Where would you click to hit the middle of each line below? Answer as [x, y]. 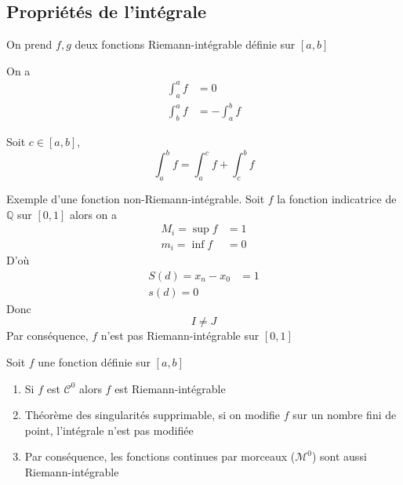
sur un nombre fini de [345, 415]
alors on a [94, 214]
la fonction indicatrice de [337, 198]
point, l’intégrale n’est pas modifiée [109, 430]
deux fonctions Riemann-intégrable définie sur [185, 44]
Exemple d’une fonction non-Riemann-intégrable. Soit [136, 198]
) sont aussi [339, 456]
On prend [29, 44]
